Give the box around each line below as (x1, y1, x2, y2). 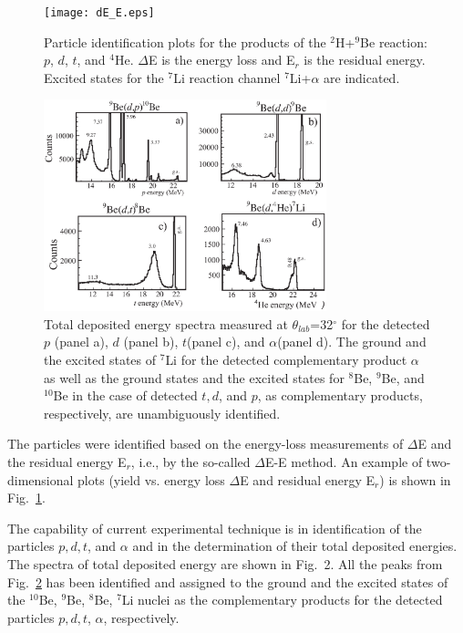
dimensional (7, 470, 74, 489)
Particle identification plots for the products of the (44, 32, 326, 51)
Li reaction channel (173, 67, 281, 87)
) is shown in (379, 470, 451, 489)
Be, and (381, 368, 425, 387)
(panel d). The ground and (277, 332, 427, 351)
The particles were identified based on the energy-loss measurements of (7, 434, 404, 453)
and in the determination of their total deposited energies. (132, 536, 458, 555)
